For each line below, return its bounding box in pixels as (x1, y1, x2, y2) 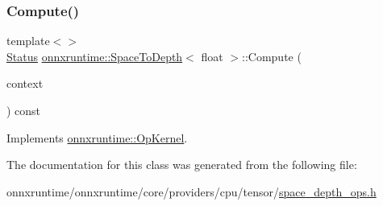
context (6, 75, 44, 92)
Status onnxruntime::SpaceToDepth (6, 47, 183, 64)
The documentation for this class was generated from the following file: (6, 156, 357, 173)
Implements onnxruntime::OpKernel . (6, 129, 188, 146)
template (6, 32, 50, 49)
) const (6, 102, 41, 118)
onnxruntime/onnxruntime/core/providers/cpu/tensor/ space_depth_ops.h (6, 183, 377, 200)
